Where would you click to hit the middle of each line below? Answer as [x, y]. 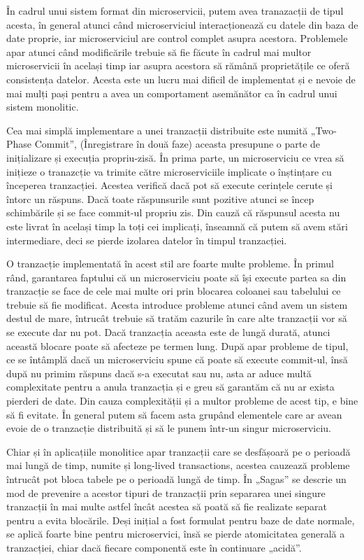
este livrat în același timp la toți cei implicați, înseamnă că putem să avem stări [177, 226]
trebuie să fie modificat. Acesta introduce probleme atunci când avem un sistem [177, 304]
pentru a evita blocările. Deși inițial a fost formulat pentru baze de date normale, [181, 520]
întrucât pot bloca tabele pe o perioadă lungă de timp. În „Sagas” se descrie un [176, 479]
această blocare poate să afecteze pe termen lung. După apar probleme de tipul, [177, 345]
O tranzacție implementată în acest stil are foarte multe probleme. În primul [170, 264]
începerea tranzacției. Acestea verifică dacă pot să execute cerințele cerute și [169, 185]
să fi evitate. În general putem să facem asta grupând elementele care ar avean [174, 414]
